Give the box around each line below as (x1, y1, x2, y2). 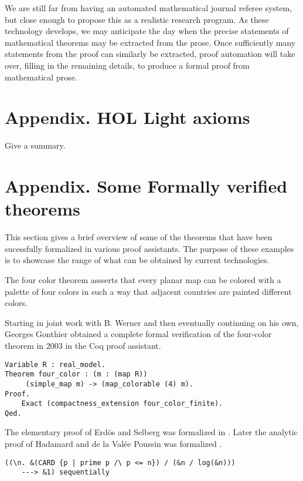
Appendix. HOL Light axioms (5, 105, 250, 129)
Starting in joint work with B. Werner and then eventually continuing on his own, (5, 316, 299, 328)
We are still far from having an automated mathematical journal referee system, (5, 2, 292, 14)
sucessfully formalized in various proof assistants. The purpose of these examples (5, 242, 294, 254)
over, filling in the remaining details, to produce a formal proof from (5, 59, 250, 71)
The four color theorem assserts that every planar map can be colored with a (5, 273, 281, 285)
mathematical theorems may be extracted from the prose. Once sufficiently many (5, 36, 296, 48)
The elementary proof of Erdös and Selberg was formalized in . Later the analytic (5, 426, 298, 438)
